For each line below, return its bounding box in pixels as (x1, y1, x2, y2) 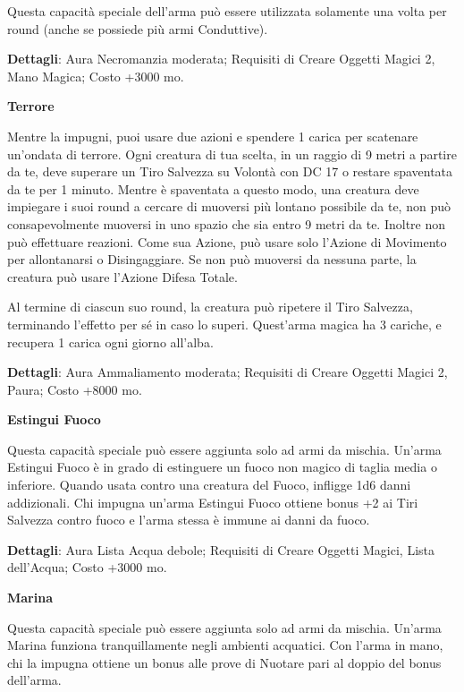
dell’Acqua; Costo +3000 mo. (7, 558, 167, 577)
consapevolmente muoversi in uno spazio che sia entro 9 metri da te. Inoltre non (7, 214, 446, 233)
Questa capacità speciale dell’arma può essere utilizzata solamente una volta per (7, 2, 447, 20)
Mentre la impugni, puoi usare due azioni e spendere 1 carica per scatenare (7, 126, 418, 145)
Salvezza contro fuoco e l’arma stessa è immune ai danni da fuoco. (7, 510, 370, 529)
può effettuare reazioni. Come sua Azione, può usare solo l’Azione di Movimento (7, 232, 447, 251)
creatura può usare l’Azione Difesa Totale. (7, 267, 238, 286)
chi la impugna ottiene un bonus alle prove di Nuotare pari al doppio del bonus (7, 653, 442, 671)
